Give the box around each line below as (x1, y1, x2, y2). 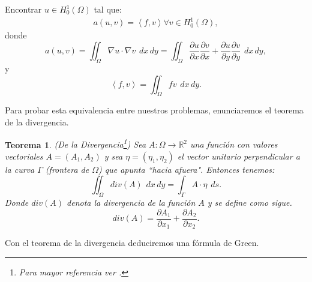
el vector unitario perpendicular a (177, 149, 300, 162)
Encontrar (5, 3, 42, 15)
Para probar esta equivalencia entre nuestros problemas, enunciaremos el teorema (5, 104, 304, 116)
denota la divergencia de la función (67, 196, 196, 209)
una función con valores (190, 138, 278, 151)
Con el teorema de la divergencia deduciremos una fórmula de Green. (5, 236, 259, 249)
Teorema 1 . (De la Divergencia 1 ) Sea (5, 136, 146, 151)
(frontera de (45, 163, 89, 175)
